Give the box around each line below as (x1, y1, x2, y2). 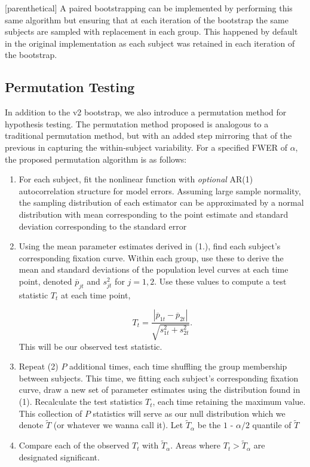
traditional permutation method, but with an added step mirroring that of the (5, 129, 292, 142)
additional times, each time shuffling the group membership (69, 360, 287, 373)
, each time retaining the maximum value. (152, 395, 306, 408)
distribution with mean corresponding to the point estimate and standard (19, 207, 288, 220)
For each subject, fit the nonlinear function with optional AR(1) (19, 173, 253, 185)
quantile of (252, 419, 291, 431)
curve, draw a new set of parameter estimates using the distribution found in (19, 383, 300, 396)
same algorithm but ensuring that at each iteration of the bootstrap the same (5, 13, 288, 26)
